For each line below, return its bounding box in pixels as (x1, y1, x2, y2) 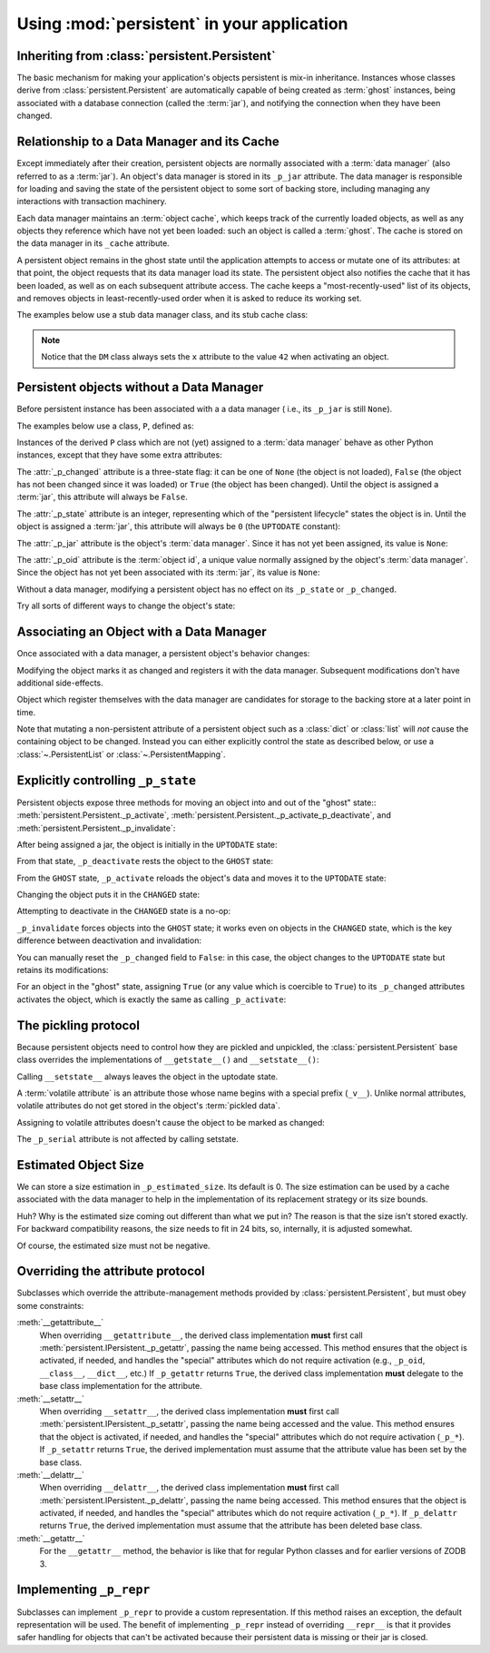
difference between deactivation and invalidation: (16, 935, 201, 946)
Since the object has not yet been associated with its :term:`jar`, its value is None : (16, 567, 320, 578)
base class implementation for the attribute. (39, 1381, 203, 1392)
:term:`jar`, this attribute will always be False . (16, 491, 188, 503)
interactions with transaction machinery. (16, 196, 167, 207)
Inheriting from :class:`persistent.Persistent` (16, 48, 276, 64)
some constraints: (16, 1300, 84, 1311)
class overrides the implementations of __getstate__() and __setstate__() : (16, 1054, 319, 1066)
